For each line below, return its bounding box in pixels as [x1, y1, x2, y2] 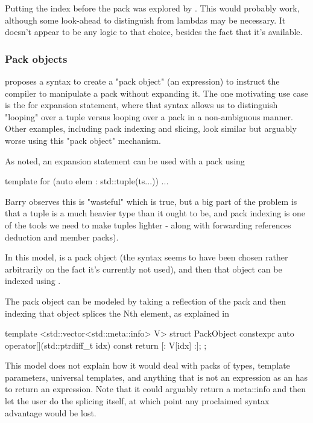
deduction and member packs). [5, 230, 119, 243]
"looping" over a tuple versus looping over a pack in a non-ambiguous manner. [5, 110, 293, 123]
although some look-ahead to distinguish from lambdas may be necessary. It [5, 13, 286, 26]
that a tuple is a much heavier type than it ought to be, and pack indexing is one [5, 207, 305, 219]
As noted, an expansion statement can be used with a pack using [5, 154, 245, 167]
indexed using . [5, 274, 61, 287]
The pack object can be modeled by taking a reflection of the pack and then [5, 294, 286, 307]
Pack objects [5, 51, 68, 66]
